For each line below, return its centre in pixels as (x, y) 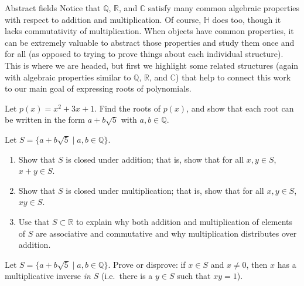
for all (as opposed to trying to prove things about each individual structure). (144, 54)
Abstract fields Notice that (53, 8)
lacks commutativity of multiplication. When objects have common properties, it (149, 31)
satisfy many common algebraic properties (224, 8)
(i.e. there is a (127, 276)
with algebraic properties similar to (68, 77)
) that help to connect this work (233, 77)
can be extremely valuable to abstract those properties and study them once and (150, 42)
